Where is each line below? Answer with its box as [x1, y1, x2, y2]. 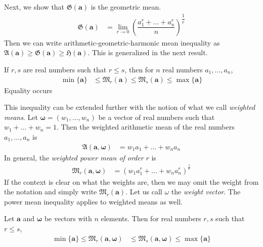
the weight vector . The [171, 186, 241, 197]
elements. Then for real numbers [101, 213, 201, 224]
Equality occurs [4, 85, 53, 95]
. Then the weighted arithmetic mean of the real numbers [57, 121, 235, 132]
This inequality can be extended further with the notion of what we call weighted [4, 102, 255, 112]
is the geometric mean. [91, 2, 161, 12]
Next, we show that [4, 2, 65, 12]
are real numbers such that [23, 64, 107, 74]
